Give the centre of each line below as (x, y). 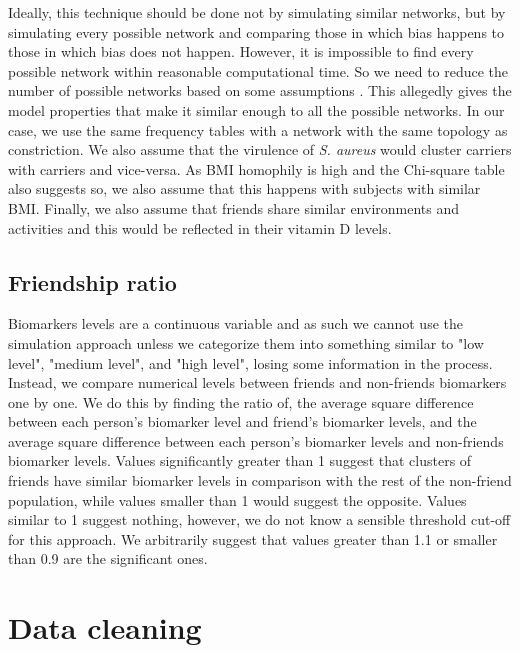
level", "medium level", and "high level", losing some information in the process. (250, 362)
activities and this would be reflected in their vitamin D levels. (200, 227)
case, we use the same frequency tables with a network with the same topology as (258, 129)
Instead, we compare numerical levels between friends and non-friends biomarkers (257, 382)
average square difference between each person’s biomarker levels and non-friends (256, 440)
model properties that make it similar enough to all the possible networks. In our (256, 109)
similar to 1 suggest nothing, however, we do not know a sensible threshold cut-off (259, 519)
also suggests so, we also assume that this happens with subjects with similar (244, 188)
